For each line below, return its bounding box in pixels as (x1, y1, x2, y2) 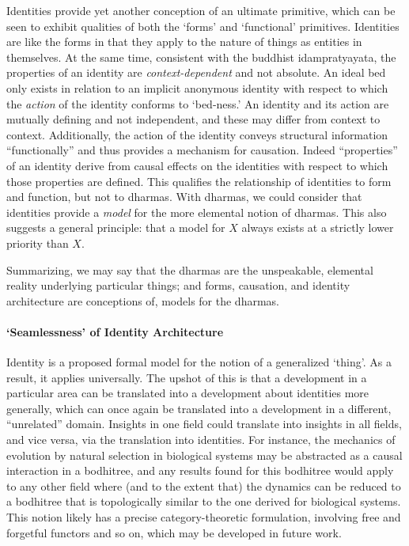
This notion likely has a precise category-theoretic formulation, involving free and (6, 509, 401, 525)
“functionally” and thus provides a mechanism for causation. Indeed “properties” (6, 142, 398, 158)
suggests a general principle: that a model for (6, 219, 225, 236)
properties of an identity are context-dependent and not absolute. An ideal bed (6, 64, 386, 81)
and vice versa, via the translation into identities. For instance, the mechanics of (6, 431, 396, 448)
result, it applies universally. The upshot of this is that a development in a (6, 369, 367, 385)
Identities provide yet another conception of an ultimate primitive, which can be (6, 2, 396, 18)
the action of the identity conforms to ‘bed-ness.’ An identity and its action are (6, 95, 389, 112)
